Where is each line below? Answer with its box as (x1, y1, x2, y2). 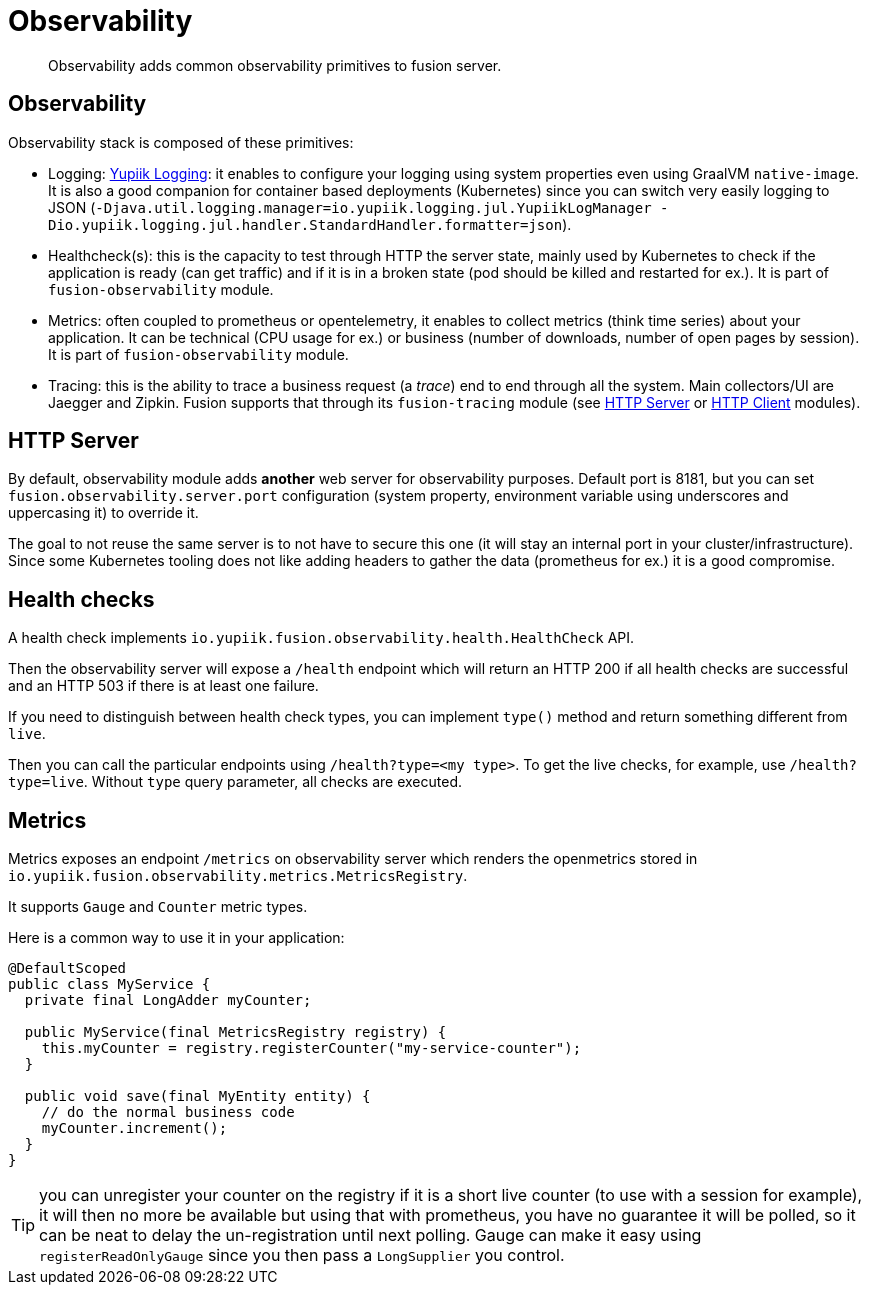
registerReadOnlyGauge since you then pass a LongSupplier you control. (39, 1245, 565, 1266)
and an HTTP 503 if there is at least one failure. (8, 677, 319, 695)
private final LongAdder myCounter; (24, 992, 312, 1009)
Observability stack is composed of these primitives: (8, 133, 354, 151)
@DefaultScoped (8, 960, 127, 977)
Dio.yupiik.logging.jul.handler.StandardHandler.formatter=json (48, 216, 563, 233)
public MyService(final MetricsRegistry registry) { (24, 1024, 447, 1041)
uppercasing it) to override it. (8, 504, 199, 522)
